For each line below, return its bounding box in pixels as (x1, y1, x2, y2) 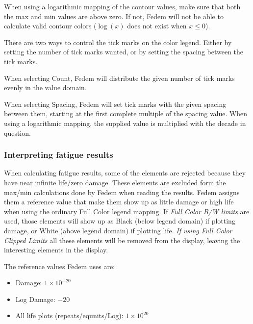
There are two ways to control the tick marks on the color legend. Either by (4, 37, 232, 47)
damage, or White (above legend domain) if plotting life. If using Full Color (4, 225, 232, 235)
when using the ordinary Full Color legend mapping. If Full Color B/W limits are (4, 206, 250, 216)
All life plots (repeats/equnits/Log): (15, 310, 124, 321)
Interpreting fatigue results (4, 149, 113, 161)
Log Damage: (15, 294, 55, 304)
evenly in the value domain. (4, 82, 87, 93)
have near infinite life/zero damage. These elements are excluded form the (4, 177, 226, 187)
